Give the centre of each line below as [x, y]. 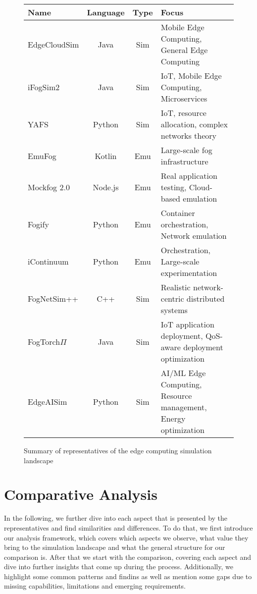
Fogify [38, 224]
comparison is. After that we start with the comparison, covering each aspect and [128, 557]
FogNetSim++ [53, 298]
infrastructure [184, 161]
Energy [173, 418]
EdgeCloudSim [53, 44]
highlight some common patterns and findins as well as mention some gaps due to [128, 576]
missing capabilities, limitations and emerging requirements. [95, 586]
